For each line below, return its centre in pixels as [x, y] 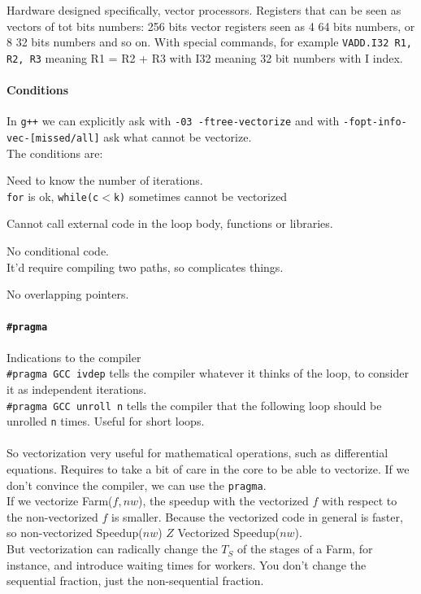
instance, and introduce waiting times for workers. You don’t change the [187, 564]
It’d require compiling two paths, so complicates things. [145, 266]
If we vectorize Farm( [60, 501]
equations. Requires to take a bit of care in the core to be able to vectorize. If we [208, 469]
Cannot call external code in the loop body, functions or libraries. [170, 223]
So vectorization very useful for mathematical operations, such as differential [197, 453]
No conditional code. [58, 251]
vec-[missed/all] [53, 138]
